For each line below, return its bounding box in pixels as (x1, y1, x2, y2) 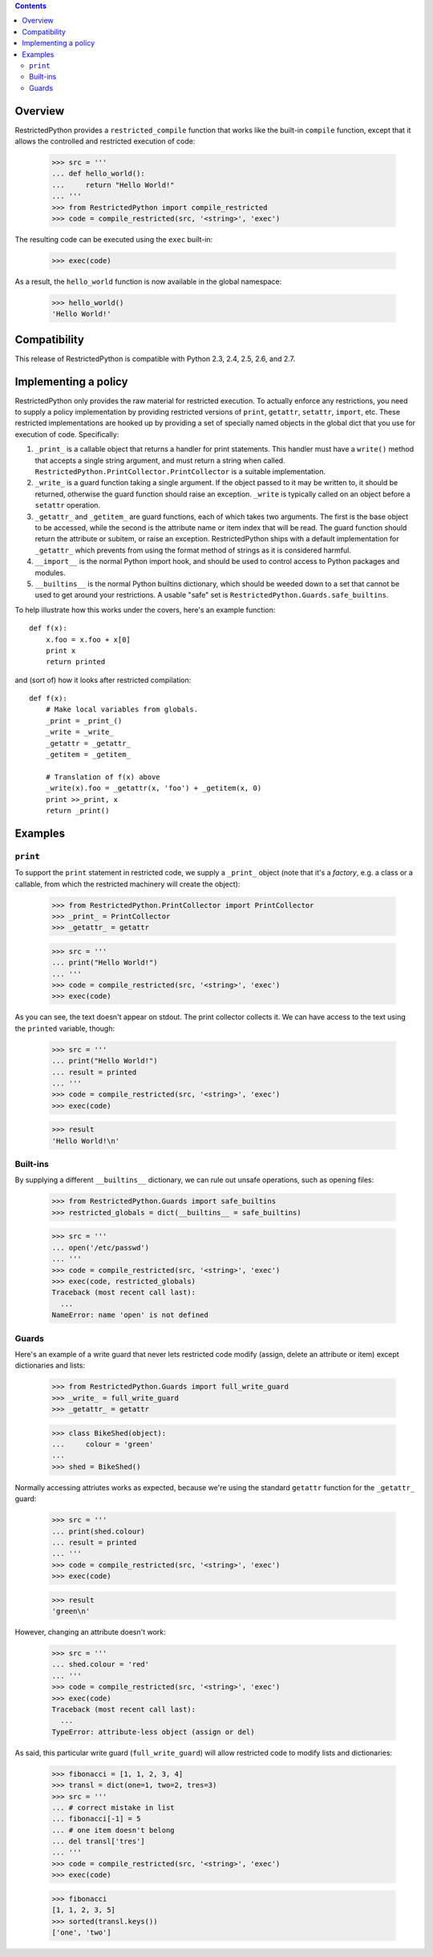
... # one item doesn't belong (51, 1825, 176, 1834)
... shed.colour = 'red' (51, 1660, 150, 1669)
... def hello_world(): (51, 169, 146, 178)
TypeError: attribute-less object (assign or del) (51, 1727, 256, 1736)
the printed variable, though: (14, 1023, 115, 1033)
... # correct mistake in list (51, 1803, 176, 1812)
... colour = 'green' (51, 1440, 154, 1449)
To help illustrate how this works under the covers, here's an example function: (14, 605, 276, 614)
